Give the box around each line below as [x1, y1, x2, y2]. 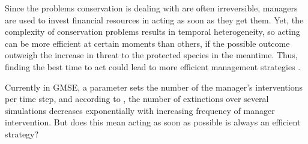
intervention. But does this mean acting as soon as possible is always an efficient [5, 116, 301, 128]
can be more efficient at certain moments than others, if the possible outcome [5, 37, 290, 49]
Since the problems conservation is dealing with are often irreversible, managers [5, 2, 298, 14]
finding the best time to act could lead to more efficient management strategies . [5, 60, 301, 73]
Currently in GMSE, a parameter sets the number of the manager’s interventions [5, 80, 303, 93]
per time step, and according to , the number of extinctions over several [5, 92, 269, 105]
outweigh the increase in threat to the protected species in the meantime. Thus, [5, 49, 298, 61]
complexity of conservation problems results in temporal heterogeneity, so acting [5, 25, 300, 38]
